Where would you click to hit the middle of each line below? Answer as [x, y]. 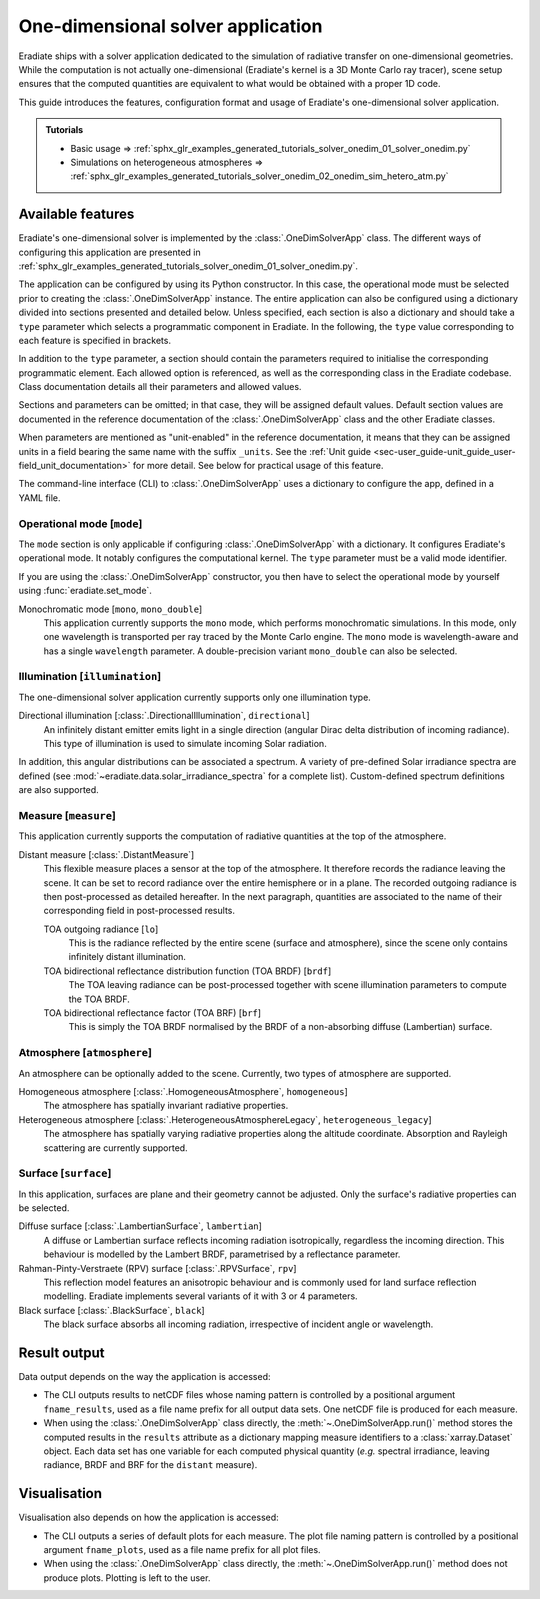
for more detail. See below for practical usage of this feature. [258, 466]
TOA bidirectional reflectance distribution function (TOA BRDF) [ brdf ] [187, 971]
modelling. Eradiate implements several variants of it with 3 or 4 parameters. [201, 1296]
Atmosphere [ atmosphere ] [85, 1053]
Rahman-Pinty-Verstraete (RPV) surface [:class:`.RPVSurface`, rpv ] [157, 1268]
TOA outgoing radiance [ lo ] [101, 929]
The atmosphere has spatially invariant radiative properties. [166, 1106]
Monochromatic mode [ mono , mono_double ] [110, 609]
